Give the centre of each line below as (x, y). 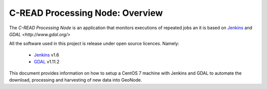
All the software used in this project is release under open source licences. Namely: (94, 44)
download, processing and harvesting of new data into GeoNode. (76, 80)
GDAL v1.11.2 (46, 62)
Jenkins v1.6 (46, 55)
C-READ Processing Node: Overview (86, 13)
